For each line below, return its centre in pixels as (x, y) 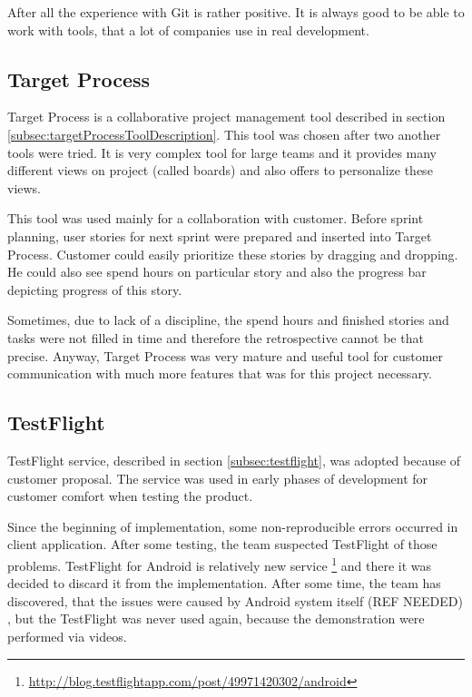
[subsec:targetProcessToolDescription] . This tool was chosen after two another (224, 134)
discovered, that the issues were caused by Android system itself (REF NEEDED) (235, 600)
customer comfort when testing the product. (130, 496)
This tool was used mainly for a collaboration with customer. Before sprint (216, 218)
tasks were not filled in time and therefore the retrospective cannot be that (216, 337)
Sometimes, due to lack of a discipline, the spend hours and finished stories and (228, 320)
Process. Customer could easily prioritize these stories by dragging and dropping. (233, 254)
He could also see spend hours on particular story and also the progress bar (217, 272)
